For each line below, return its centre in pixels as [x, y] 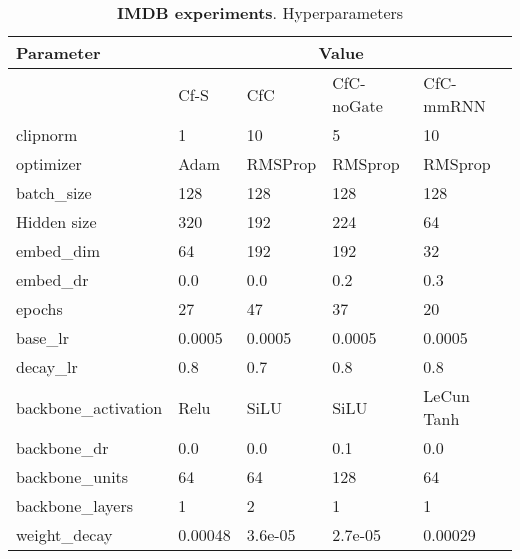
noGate [357, 105]
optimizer [49, 163]
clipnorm [47, 134]
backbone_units [72, 476]
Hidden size [56, 221]
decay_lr [47, 366]
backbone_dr [62, 447]
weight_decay [64, 534]
